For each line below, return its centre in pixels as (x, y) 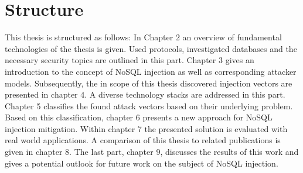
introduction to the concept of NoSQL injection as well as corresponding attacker (151, 71)
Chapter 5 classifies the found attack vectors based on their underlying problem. (149, 105)
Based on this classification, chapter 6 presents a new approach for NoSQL (139, 117)
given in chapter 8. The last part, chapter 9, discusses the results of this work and (152, 152)
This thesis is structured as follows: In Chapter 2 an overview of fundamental (143, 37)
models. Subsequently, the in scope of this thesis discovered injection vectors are (149, 83)
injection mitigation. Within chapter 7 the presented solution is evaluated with (146, 128)
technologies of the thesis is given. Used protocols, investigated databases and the (151, 48)
